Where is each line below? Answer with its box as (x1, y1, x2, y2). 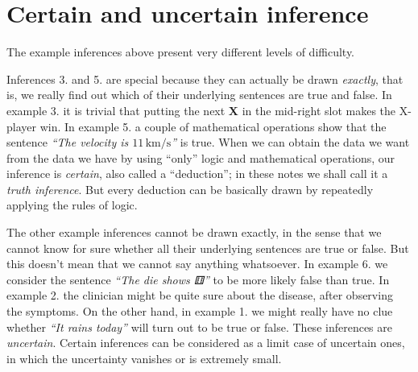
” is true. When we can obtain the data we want (171, 134, 410, 151)
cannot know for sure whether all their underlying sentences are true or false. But (6, 239, 409, 256)
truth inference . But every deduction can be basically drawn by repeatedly (6, 180, 374, 197)
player (6, 118, 36, 134)
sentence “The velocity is (6, 134, 129, 151)
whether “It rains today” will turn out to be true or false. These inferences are (6, 318, 392, 335)
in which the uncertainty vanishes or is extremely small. (6, 349, 282, 366)
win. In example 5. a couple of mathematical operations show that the (39, 118, 387, 134)
